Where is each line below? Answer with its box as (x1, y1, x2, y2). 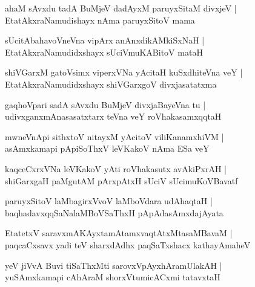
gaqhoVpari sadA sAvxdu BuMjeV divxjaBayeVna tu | (5, 98, 206, 111)
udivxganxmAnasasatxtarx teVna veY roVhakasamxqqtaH (5, 110, 222, 123)
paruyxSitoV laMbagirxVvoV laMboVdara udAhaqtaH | (5, 195, 213, 207)
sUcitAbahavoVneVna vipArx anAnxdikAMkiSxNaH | (5, 34, 205, 47)
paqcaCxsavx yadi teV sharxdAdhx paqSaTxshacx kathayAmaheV (5, 238, 251, 251)
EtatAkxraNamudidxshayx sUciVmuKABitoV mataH (5, 45, 203, 58)
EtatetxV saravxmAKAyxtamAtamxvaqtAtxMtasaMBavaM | (5, 227, 233, 239)
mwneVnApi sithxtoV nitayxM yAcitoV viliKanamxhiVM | (5, 130, 224, 143)
